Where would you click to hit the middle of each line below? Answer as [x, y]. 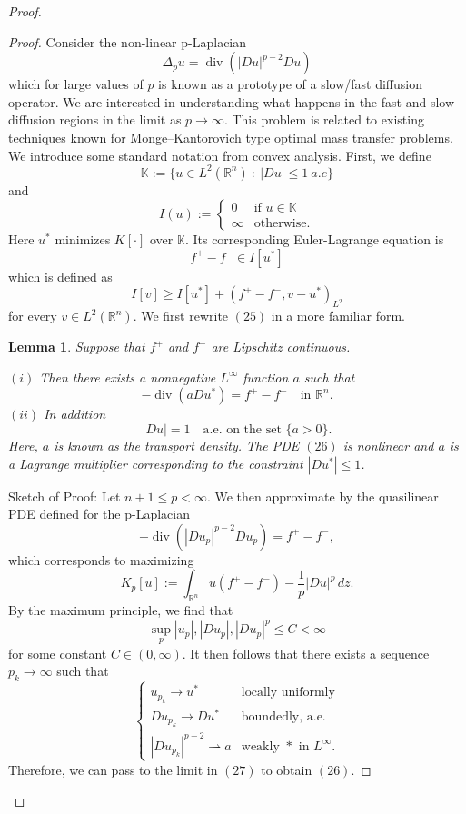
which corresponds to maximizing [101, 559]
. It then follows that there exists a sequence [306, 653]
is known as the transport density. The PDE [177, 446]
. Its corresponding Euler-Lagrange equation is [314, 239]
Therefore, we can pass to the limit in [113, 769]
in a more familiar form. [338, 316]
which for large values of [76, 84]
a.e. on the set [242, 430]
